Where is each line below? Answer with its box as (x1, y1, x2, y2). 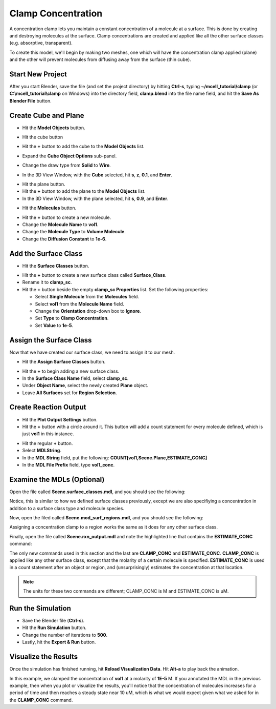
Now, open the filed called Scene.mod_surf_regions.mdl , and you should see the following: (9, 515, 204, 520)
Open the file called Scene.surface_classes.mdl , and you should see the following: (9, 489, 186, 495)
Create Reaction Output (9, 403, 86, 412)
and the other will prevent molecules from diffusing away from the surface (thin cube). (9, 56, 191, 63)
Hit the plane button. (22, 181, 66, 187)
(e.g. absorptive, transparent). (9, 40, 73, 46)
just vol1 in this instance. (22, 431, 74, 437)
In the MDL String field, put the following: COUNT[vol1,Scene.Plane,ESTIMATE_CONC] (22, 454, 208, 461)
